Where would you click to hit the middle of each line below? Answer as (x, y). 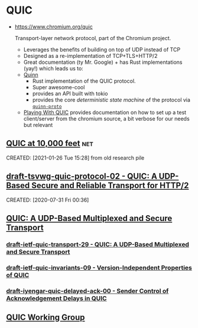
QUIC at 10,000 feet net (50, 143)
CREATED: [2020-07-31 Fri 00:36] (48, 200)
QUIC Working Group (46, 318)
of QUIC (18, 275)
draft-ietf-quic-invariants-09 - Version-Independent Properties (99, 268)
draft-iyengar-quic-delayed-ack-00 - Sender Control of (87, 291)
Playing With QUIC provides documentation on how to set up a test (105, 112)
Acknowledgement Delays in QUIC (57, 298)
